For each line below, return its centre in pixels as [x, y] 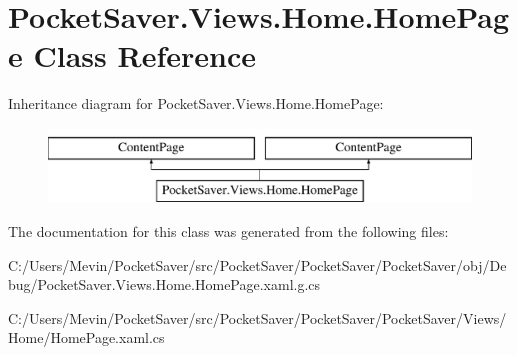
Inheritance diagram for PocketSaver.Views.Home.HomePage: [196, 103]
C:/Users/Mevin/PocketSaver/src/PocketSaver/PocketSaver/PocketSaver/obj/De [257, 264]
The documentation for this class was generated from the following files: [228, 231]
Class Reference [144, 55]
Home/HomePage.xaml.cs [86, 337]
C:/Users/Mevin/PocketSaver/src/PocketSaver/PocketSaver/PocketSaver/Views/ [257, 317]
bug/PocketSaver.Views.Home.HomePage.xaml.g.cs [164, 284]
